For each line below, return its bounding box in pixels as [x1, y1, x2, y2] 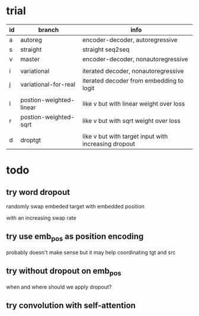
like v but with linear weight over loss [82, 99, 185, 108]
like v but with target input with [82, 132, 168, 140]
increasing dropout [82, 140, 135, 148]
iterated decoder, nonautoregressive [82, 67, 184, 75]
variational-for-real [20, 80, 76, 89]
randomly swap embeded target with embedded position [6, 203, 145, 210]
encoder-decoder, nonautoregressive [82, 55, 188, 63]
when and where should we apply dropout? [6, 283, 112, 290]
